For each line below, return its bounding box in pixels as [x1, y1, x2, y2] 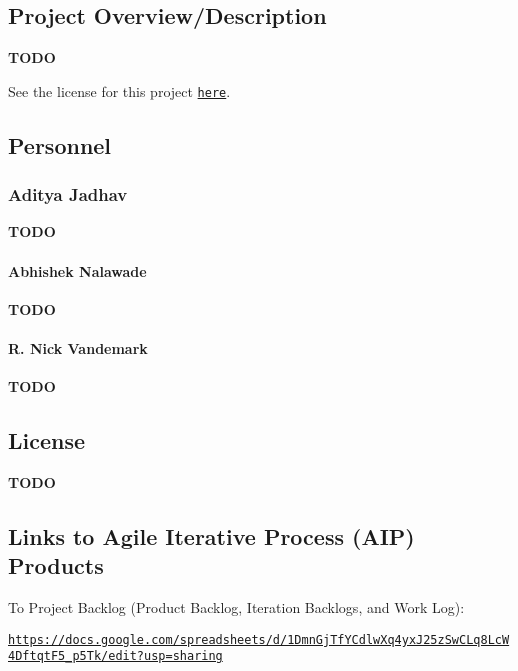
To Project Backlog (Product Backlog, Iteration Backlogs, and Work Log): [8, 597, 465, 618]
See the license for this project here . [8, 80, 231, 101]
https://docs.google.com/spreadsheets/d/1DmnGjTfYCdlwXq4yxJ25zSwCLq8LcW [8, 632, 510, 647]
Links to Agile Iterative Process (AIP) [8, 521, 415, 552]
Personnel [8, 129, 112, 160]
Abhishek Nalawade [8, 260, 147, 281]
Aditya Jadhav [8, 182, 128, 207]
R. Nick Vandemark [8, 338, 148, 359]
